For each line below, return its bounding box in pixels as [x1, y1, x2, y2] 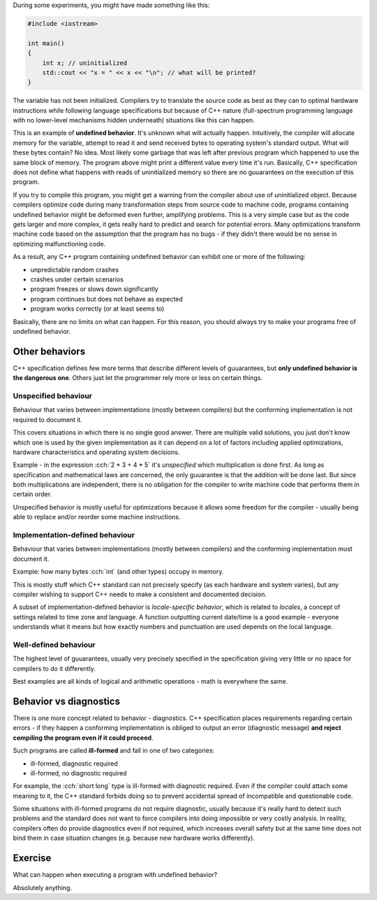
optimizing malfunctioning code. [13, 239, 106, 248]
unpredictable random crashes [30, 265, 119, 274]
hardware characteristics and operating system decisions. [13, 448, 180, 456]
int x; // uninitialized [42, 59, 128, 66]
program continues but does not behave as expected [30, 295, 183, 303]
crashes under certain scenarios [30, 275, 124, 283]
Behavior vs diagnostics [13, 695, 120, 707]
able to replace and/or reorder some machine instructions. [13, 513, 181, 521]
